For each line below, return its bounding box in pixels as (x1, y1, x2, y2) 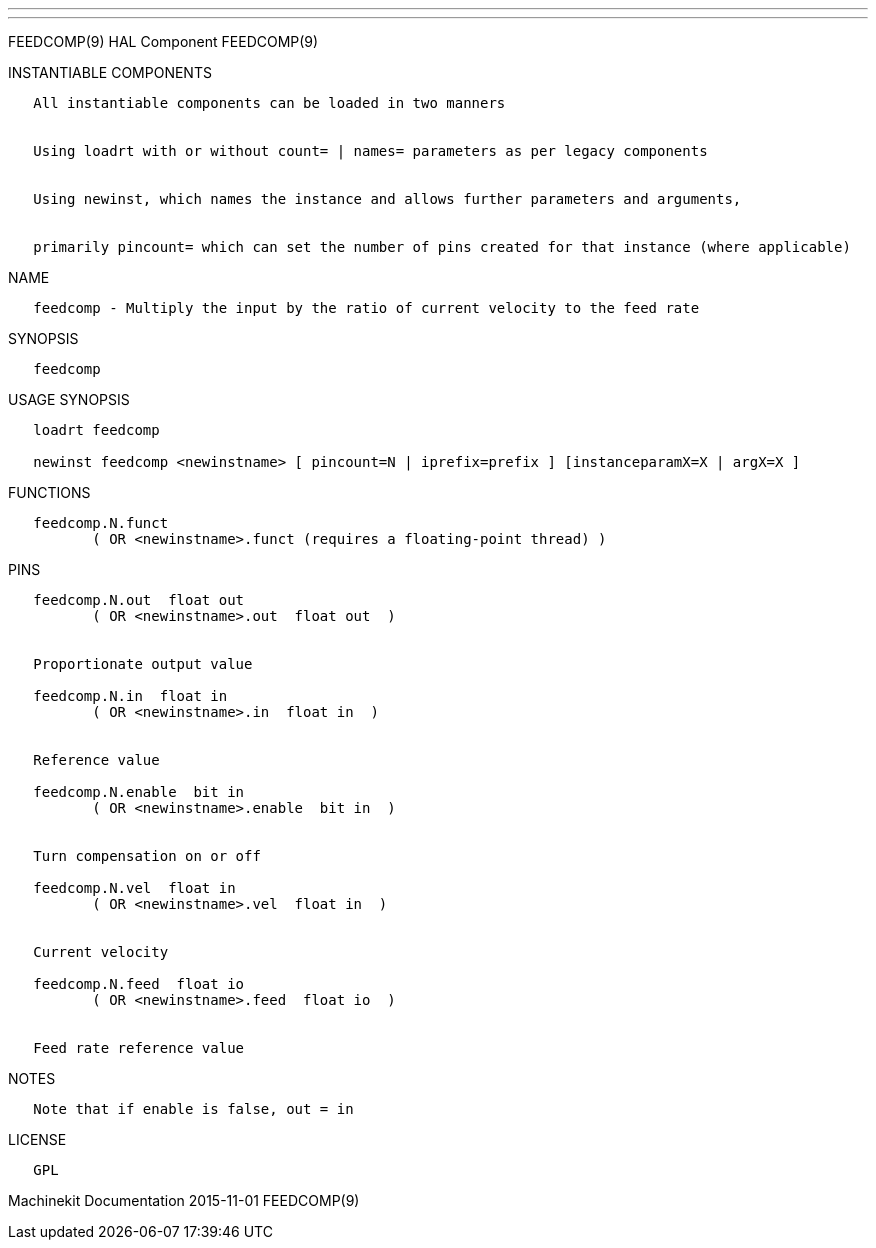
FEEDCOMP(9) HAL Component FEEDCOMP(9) (8, 33, 319, 50)
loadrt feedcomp (33, 422, 160, 438)
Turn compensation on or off (33, 848, 261, 864)
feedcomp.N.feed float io (33, 976, 245, 992)
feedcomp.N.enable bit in (33, 784, 245, 800)
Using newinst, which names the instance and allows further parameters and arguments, (33, 191, 742, 207)
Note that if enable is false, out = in (33, 1101, 354, 1117)
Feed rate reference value (33, 1040, 245, 1056)
